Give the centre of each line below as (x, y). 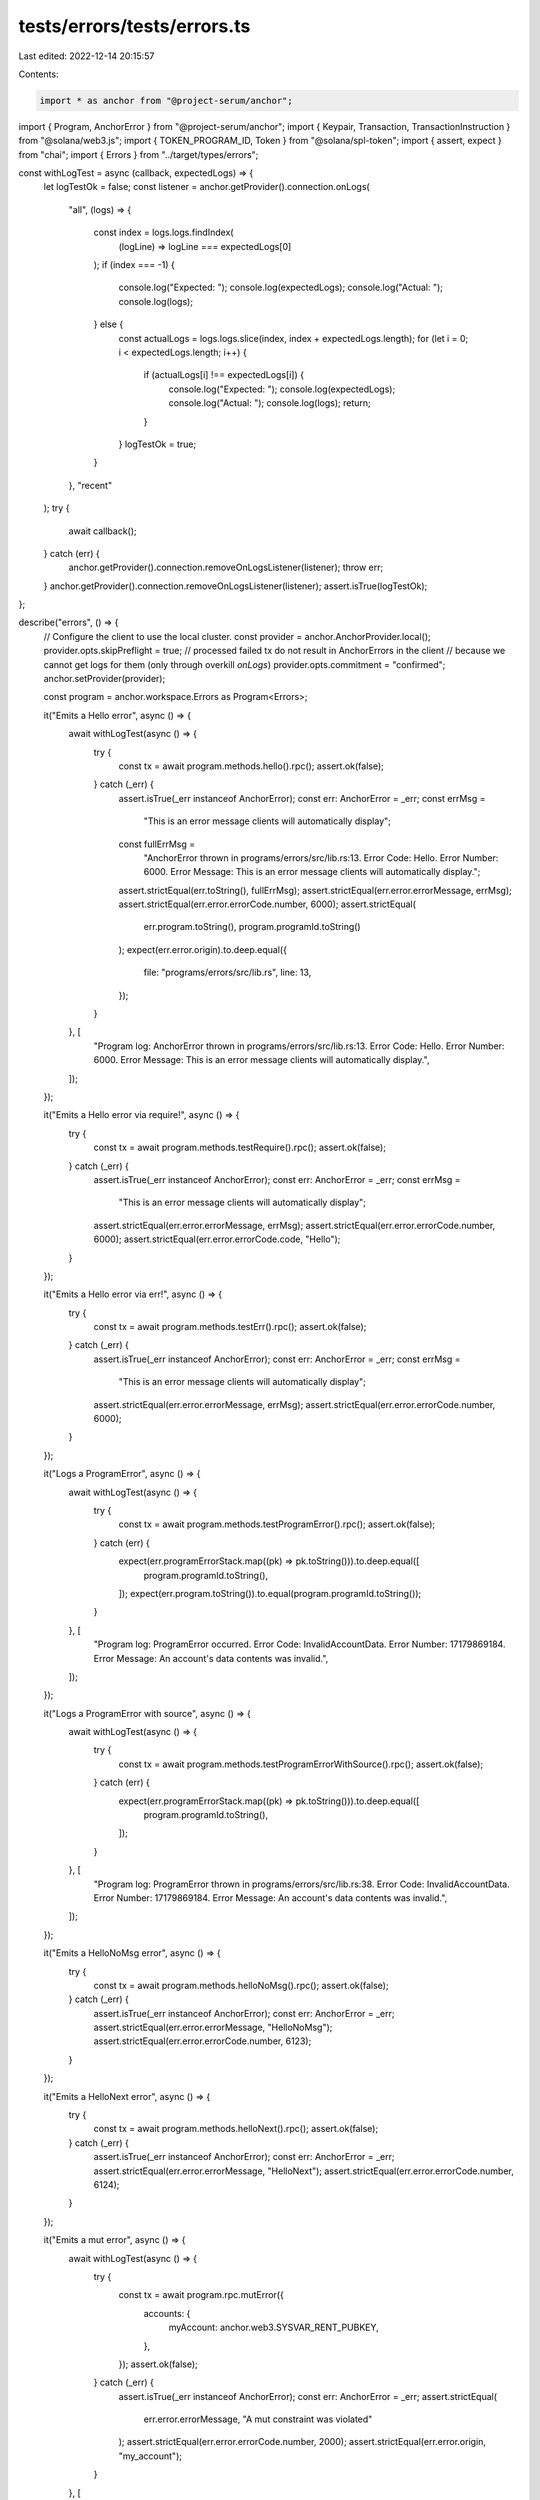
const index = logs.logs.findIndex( (163, 232)
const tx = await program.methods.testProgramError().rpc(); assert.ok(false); (276, 1524)
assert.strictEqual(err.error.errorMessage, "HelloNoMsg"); (213, 2027)
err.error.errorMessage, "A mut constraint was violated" (258, 2419)
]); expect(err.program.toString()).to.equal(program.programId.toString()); (270, 1593)
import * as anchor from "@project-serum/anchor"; (166, 100)
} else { (108, 324)
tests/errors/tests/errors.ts (134, 26)
